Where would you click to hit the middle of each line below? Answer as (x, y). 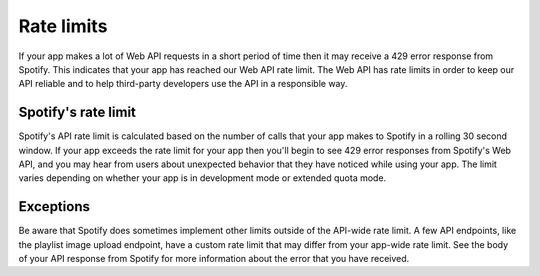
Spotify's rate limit (77, 112)
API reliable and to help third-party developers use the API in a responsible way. (183, 84)
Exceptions (54, 206)
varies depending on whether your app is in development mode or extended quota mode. (202, 178)
